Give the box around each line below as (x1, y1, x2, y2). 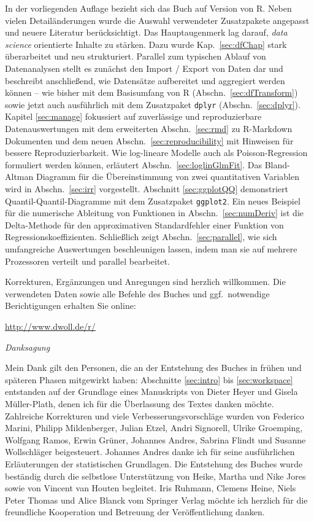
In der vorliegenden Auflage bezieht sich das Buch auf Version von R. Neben (5, 2, 292, 14)
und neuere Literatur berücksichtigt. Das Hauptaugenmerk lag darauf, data (5, 26, 288, 39)
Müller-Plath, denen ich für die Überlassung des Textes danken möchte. (5, 397, 274, 410)
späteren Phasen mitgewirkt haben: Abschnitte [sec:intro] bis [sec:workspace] (5, 373, 293, 386)
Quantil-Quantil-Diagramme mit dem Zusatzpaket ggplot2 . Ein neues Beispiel (5, 194, 301, 207)
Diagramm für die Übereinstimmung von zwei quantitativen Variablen (36, 170, 299, 183)
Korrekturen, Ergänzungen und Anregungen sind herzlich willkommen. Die (5, 275, 286, 288)
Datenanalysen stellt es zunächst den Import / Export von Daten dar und (5, 61, 283, 74)
